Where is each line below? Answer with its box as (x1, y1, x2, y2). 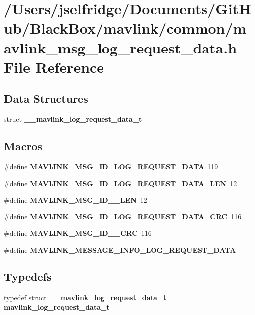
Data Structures (4, 91, 88, 106)
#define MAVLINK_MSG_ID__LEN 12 (4, 195, 147, 205)
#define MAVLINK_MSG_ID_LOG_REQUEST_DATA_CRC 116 (4, 211, 242, 221)
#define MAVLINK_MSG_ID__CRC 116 (4, 228, 152, 238)
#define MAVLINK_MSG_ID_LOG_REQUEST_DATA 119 (4, 161, 218, 171)
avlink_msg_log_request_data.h (4, 37, 237, 57)
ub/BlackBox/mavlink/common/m (4, 18, 247, 38)
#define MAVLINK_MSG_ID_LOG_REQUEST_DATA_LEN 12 (4, 178, 237, 188)
